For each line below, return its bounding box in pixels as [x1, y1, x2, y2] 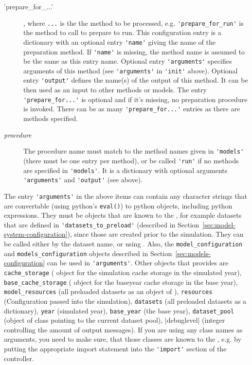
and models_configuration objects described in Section [4, 248, 172, 258]
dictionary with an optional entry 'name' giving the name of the [23, 36, 216, 47]
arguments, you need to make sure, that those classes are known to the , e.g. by [4, 334, 241, 344]
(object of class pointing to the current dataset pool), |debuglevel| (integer [4, 315, 225, 325]
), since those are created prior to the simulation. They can [67, 229, 244, 239]
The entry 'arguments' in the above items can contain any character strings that [4, 191, 247, 201]
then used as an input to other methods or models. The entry [23, 85, 207, 95]
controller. [4, 353, 34, 363]
